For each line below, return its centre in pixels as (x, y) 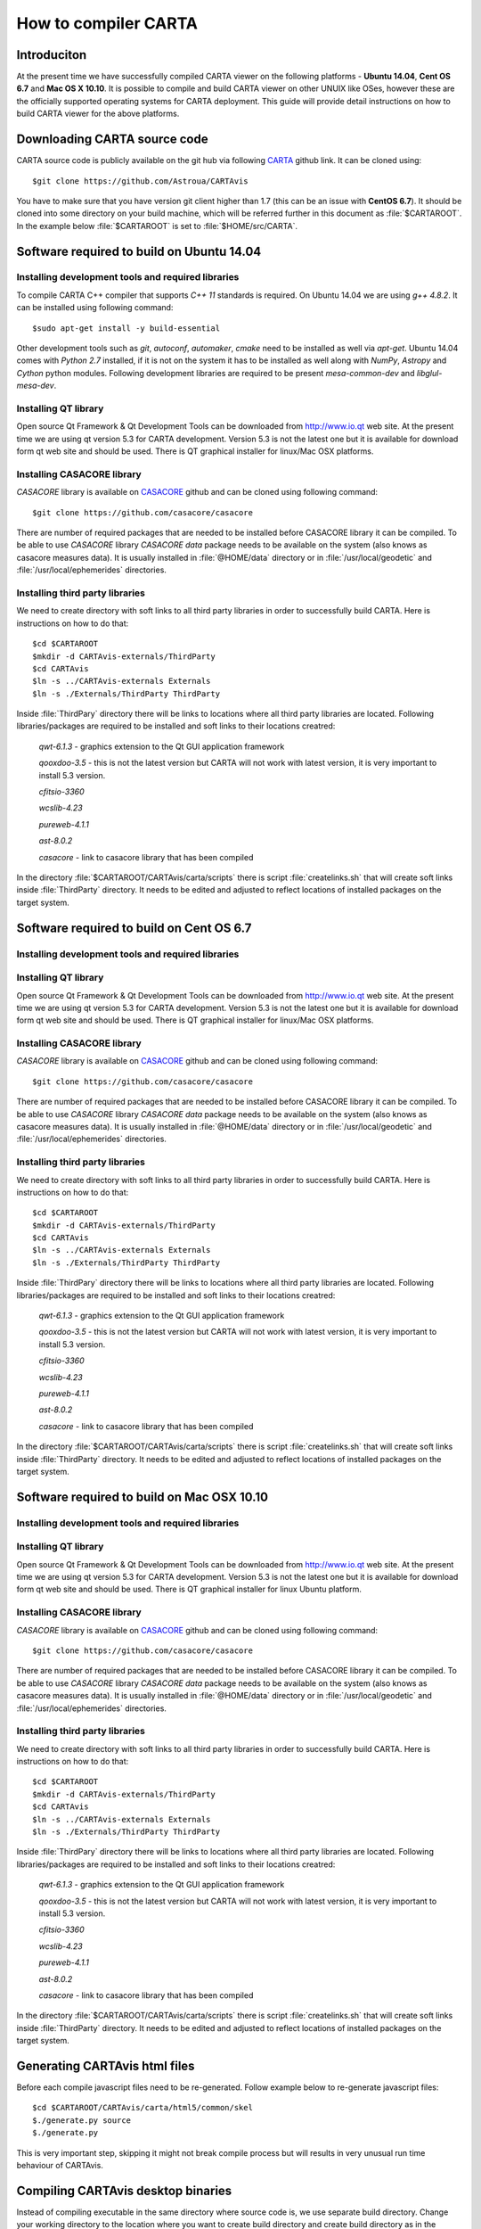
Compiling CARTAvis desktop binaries (124, 2190)
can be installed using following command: (95, 308)
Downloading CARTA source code (112, 140)
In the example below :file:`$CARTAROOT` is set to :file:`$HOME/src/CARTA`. (157, 226)
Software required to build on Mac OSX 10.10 (143, 1497)
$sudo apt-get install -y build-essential (126, 328)
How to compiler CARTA (107, 23)
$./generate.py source (82, 2120)
